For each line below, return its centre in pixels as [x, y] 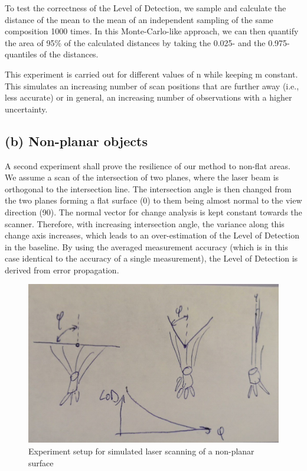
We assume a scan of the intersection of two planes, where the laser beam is [142, 177]
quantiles [21, 54]
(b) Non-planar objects [76, 141]
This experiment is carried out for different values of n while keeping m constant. [151, 74]
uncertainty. [26, 109]
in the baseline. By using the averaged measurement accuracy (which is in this [146, 246]
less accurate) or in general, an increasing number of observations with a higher [148, 97]
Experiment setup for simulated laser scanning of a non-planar [141, 451]
